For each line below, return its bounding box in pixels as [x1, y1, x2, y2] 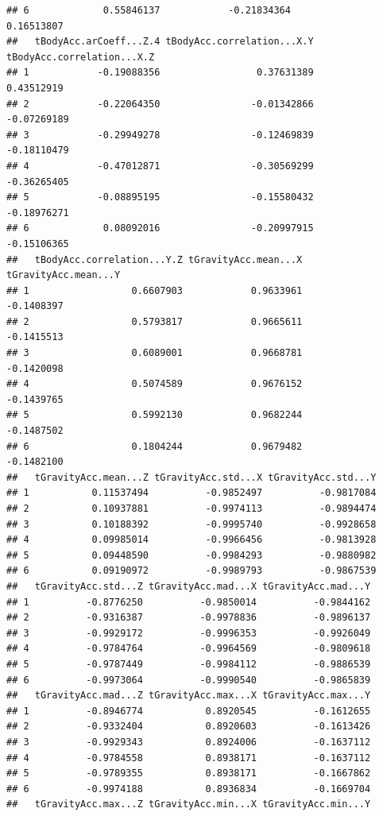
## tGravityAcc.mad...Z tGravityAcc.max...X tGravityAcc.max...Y [6, 690, 371, 702]
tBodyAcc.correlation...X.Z [6, 51, 155, 63]
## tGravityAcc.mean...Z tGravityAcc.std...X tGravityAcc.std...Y [6, 471, 377, 483]
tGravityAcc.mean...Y [6, 269, 121, 281]
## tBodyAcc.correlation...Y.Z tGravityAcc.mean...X [6, 253, 303, 265]
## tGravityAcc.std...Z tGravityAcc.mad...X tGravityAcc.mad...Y [6, 580, 371, 592]
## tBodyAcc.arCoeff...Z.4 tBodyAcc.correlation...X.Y [6, 36, 314, 48]
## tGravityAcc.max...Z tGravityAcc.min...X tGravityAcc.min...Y [6, 799, 371, 810]
